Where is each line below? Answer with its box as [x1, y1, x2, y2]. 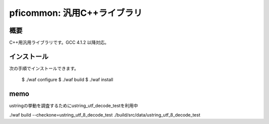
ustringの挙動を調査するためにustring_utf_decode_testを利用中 [9, 103, 138, 109]
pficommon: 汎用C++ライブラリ [9, 7, 142, 18]
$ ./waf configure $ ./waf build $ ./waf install [21, 77, 114, 83]
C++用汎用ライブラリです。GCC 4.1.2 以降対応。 [9, 40, 109, 46]
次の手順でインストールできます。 [9, 65, 79, 71]
